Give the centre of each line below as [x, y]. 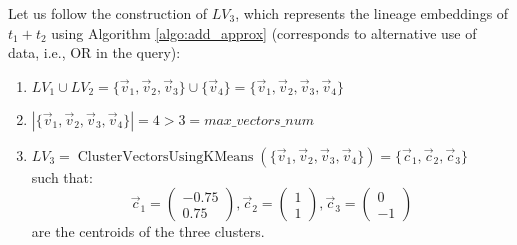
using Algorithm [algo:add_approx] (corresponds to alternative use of [264, 32]
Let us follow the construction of [108, 13]
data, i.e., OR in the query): [94, 52]
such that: [62, 176]
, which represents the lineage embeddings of [372, 13]
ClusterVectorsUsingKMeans [165, 156]
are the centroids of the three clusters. [148, 231]
